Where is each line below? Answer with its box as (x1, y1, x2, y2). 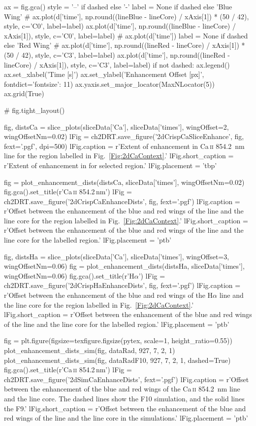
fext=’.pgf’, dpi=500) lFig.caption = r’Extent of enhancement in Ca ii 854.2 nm (4, 141, 245, 151)
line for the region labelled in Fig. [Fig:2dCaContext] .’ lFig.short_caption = (4, 150, 234, 161)
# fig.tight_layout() (4, 105, 65, 115)
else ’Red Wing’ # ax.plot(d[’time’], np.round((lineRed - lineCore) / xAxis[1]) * (4, 40, 245, 50)
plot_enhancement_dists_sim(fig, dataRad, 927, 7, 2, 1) (4, 345, 175, 355)
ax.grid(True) (4, 88, 44, 99)
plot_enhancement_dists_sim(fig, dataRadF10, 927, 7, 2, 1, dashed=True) (4, 355, 231, 365)
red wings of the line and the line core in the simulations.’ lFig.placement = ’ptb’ (4, 413, 248, 423)
